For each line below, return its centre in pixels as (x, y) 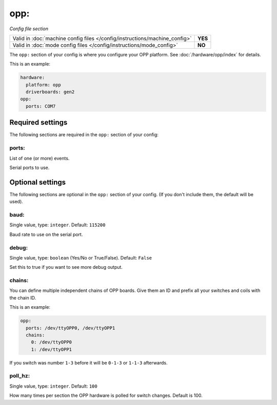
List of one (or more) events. (39, 158)
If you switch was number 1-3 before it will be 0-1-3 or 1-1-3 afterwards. (88, 363)
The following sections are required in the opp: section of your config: (84, 135)
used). (16, 202)
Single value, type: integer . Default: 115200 (57, 225)
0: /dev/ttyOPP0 (51, 342)
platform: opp (44, 85)
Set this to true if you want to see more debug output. (66, 267)
